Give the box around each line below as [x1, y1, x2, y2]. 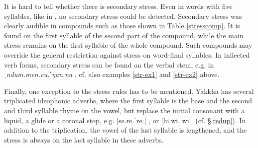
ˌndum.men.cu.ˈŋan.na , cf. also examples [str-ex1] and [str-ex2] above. [4, 69, 220, 79]
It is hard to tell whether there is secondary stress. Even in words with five [4, 1, 233, 11]
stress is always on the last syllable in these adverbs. [4, 134, 164, 145]
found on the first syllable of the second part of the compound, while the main [4, 30, 244, 40]
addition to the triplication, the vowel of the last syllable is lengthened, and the [4, 125, 247, 135]
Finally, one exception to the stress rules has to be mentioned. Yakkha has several [4, 85, 254, 96]
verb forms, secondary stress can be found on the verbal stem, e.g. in [4, 59, 214, 70]
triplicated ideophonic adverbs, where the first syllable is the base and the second [4, 95, 253, 106]
